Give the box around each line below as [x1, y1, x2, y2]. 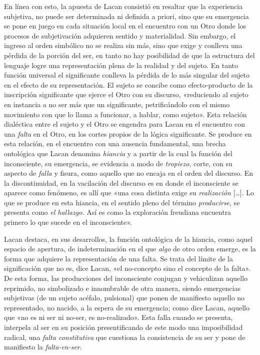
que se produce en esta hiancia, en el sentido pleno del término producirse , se [4, 197, 240, 207]
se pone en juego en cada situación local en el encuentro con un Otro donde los [4, 21, 246, 31]
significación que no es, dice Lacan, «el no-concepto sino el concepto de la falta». [4, 263, 251, 273]
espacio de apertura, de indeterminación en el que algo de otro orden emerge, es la [4, 243, 256, 254]
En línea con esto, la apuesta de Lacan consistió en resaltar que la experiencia [4, 1, 243, 11]
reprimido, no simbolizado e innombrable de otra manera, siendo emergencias [4, 282, 240, 293]
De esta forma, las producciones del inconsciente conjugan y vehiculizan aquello [4, 273, 248, 283]
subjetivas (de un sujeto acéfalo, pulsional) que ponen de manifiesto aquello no [4, 292, 245, 303]
